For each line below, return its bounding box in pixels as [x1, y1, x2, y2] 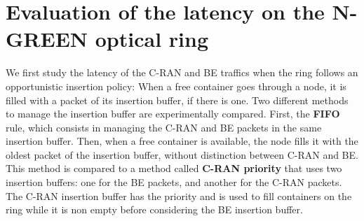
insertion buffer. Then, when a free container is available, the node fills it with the [6, 134, 358, 148]
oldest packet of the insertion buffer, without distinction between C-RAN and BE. [6, 147, 358, 162]
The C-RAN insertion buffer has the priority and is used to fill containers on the [6, 188, 352, 203]
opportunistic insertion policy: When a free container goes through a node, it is [6, 78, 346, 93]
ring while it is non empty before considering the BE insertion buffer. [6, 202, 303, 217]
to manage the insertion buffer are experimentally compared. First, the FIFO [6, 106, 340, 121]
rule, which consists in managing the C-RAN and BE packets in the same [6, 120, 322, 134]
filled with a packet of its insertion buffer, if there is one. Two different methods [6, 92, 349, 107]
